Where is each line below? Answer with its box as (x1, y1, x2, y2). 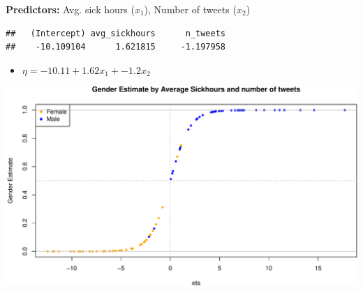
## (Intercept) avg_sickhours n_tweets (6, 28, 225, 38)
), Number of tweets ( (144, 2, 237, 16)
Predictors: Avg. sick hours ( (6, 2, 135, 16)
